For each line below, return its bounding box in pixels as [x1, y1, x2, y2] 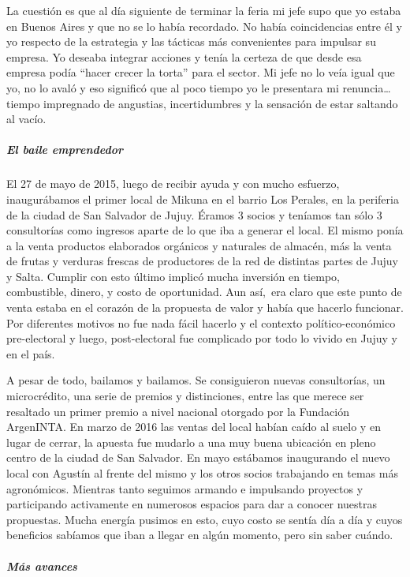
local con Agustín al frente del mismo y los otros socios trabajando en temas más [6, 465, 398, 481]
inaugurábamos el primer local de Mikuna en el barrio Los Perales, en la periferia [6, 190, 399, 207]
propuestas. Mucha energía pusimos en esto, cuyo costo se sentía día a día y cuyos [6, 511, 403, 527]
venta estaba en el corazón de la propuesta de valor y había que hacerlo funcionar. [6, 299, 404, 316]
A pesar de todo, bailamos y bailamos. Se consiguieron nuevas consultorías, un [6, 372, 386, 388]
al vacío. [6, 111, 47, 127]
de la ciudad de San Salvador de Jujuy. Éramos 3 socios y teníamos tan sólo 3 [6, 206, 382, 223]
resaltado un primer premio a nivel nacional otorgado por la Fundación [6, 403, 349, 419]
